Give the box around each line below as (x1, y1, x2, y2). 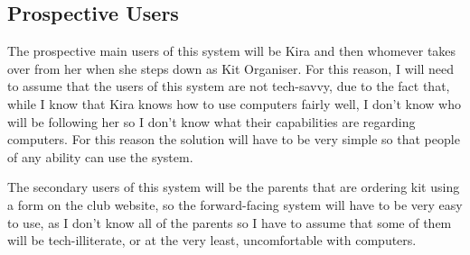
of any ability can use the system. (7, 147, 193, 166)
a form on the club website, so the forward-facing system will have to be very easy (7, 195, 463, 214)
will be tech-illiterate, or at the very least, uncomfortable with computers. (7, 231, 417, 250)
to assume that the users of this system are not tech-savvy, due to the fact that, (7, 77, 450, 96)
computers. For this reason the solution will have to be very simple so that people (7, 130, 460, 149)
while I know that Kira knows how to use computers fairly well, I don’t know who (7, 94, 461, 113)
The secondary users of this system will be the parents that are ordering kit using (7, 178, 460, 196)
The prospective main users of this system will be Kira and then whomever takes (7, 41, 456, 60)
